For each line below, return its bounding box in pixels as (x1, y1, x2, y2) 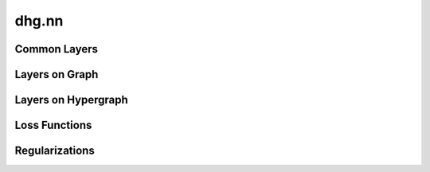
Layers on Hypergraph (14, 93, 129, 107)
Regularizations (14, 144, 95, 158)
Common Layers (14, 42, 99, 56)
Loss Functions (14, 119, 92, 132)
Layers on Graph (14, 68, 99, 81)
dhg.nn (14, 12, 64, 29)
